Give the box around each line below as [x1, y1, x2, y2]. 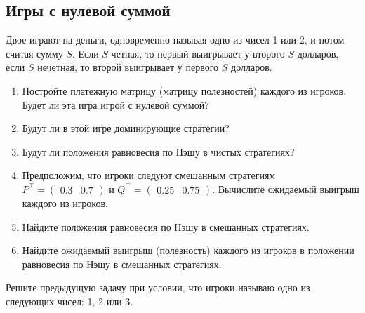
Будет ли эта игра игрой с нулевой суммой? [22, 97, 209, 112]
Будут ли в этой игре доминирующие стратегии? [22, 121, 230, 135]
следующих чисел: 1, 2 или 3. [6, 293, 133, 308]
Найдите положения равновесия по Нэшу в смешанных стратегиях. [22, 219, 310, 234]
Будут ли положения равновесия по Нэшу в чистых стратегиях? [22, 144, 295, 159]
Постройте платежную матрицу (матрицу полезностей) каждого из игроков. [22, 83, 347, 98]
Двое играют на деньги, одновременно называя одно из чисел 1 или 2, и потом [6, 32, 345, 47]
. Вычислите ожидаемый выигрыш [212, 181, 359, 196]
